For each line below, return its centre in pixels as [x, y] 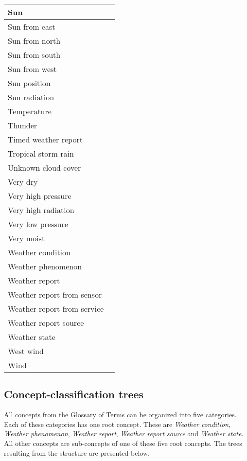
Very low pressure [38, 224]
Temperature [30, 111]
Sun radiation [31, 97]
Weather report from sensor [55, 294]
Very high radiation [41, 210]
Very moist [26, 238]
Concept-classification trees [74, 394]
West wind [26, 351]
